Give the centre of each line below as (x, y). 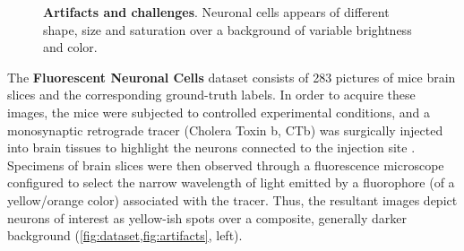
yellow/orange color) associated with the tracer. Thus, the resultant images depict (232, 199)
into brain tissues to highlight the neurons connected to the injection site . (211, 147)
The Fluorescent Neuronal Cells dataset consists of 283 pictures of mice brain (232, 77)
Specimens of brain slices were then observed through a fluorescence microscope (226, 164)
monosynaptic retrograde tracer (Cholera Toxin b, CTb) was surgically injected (225, 130)
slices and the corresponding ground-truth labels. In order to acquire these (211, 95)
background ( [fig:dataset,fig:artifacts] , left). (125, 235)
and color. (70, 47)
